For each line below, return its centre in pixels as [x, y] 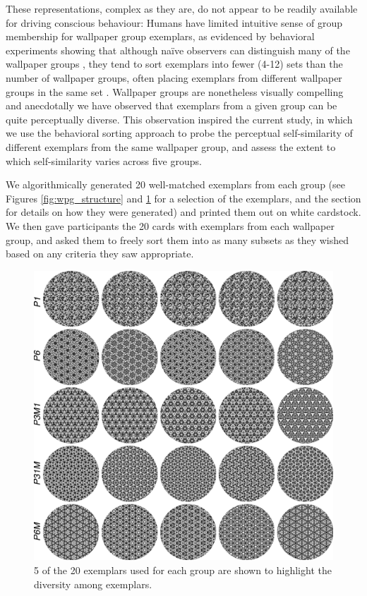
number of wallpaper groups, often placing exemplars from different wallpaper [174, 77]
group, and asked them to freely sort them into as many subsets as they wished [178, 239]
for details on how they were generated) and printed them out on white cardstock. [183, 212]
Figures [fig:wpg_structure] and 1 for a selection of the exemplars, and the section [183, 198]
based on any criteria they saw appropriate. [100, 254]
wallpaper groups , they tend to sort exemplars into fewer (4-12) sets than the [174, 64]
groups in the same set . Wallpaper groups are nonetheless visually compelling [175, 91]
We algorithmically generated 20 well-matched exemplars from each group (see [175, 184]
